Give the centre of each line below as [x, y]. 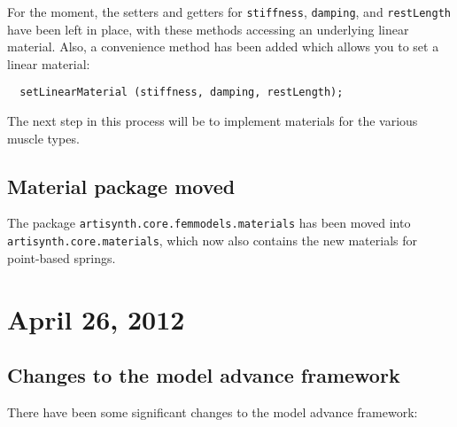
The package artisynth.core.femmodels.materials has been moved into [209, 223]
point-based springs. [62, 257]
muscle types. [43, 138]
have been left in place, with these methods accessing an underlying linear [208, 29]
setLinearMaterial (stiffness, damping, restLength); [182, 93]
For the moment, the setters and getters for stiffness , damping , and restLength [229, 12]
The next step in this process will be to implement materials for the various [213, 121]
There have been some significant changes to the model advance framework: [213, 411]
